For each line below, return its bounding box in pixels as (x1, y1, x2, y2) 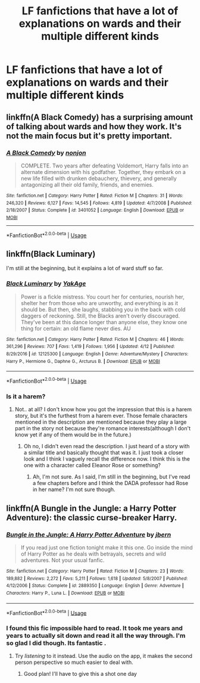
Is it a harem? (6, 392, 46, 401)
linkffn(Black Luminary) (6, 249, 96, 259)
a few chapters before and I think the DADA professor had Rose (32, 480, 189, 487)
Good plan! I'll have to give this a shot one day (23, 670, 137, 678)
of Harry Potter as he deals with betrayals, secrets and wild (20, 550, 167, 557)
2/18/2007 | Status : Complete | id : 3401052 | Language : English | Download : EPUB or (6, 207, 185, 213)
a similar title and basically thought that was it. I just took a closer (23, 449, 184, 457)
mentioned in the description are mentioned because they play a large (14, 418, 187, 426)
